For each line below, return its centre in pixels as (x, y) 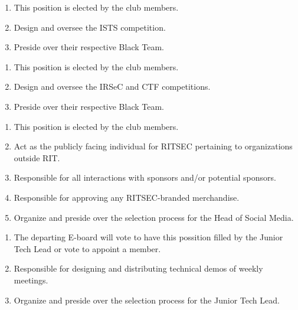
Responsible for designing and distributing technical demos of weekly (138, 268)
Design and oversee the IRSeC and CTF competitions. (112, 87)
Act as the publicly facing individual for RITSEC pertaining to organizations (153, 146)
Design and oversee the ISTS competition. (90, 27)
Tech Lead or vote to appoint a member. (87, 248)
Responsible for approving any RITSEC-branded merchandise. (127, 197)
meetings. (31, 280)
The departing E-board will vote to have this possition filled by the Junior (148, 237)
